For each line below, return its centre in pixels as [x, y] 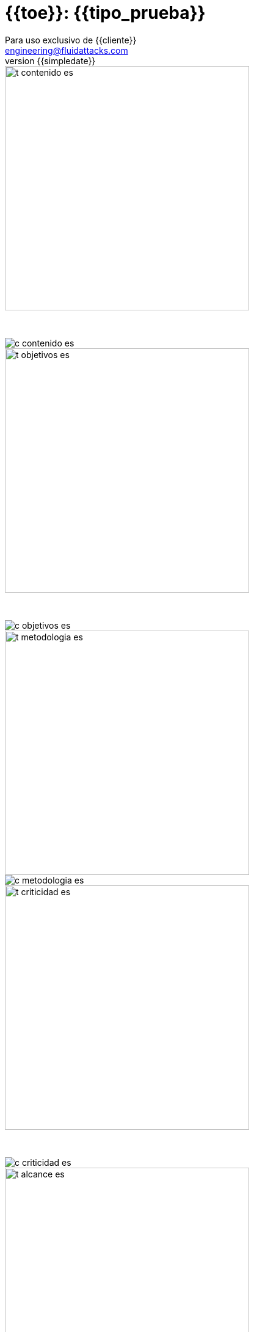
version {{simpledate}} [50, 60]
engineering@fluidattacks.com [67, 50]
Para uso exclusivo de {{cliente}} [71, 40]
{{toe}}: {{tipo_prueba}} [105, 13]
